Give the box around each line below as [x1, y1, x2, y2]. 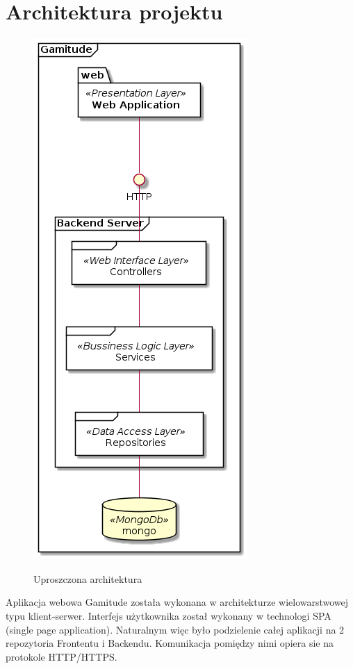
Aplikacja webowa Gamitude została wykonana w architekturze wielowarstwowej [6, 595, 349, 609]
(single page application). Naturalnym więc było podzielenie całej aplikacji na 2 [6, 622, 345, 636]
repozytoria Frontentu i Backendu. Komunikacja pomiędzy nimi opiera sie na [6, 636, 334, 650]
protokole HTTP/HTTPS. [6, 649, 117, 663]
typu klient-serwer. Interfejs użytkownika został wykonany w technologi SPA [6, 608, 331, 622]
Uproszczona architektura [33, 571, 142, 586]
